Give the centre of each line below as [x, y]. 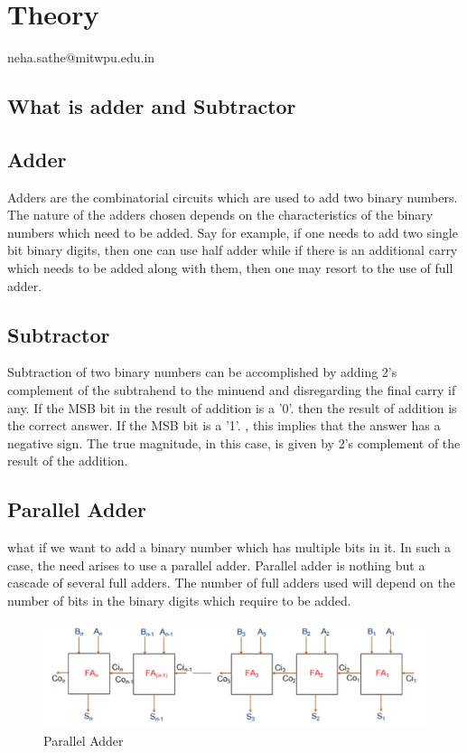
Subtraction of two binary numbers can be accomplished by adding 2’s [202, 372]
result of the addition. [68, 461]
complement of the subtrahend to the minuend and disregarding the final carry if [232, 390]
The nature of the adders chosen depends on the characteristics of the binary [220, 215]
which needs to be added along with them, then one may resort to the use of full [230, 268]
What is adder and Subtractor [152, 106]
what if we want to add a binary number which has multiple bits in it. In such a [229, 547]
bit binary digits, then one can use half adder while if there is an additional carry [233, 250]
